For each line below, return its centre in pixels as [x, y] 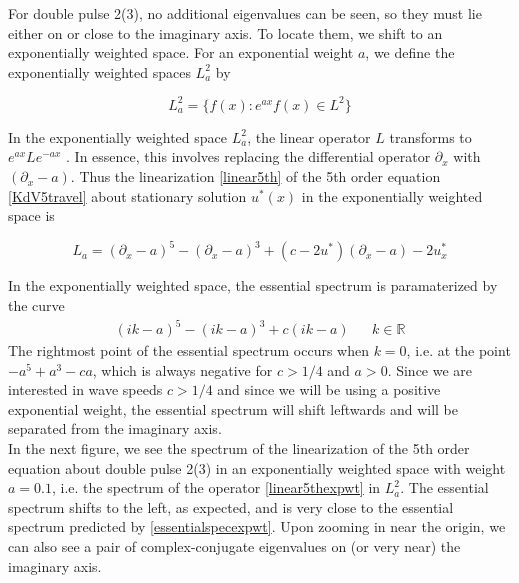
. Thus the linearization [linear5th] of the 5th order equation [255, 176]
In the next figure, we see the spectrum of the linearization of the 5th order [239, 448]
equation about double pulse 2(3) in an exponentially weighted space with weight [257, 467]
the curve [36, 304]
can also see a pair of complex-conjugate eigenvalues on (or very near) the [234, 546]
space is [31, 215]
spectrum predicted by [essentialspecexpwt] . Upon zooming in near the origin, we [257, 526]
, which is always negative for [182, 369]
